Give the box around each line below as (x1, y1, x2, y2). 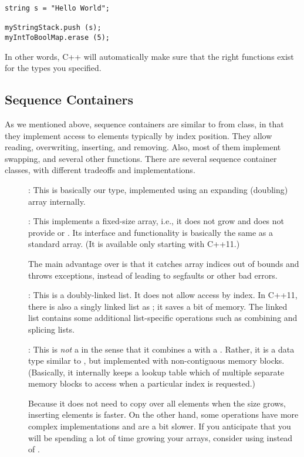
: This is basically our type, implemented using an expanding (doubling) (28, 183, 288, 195)
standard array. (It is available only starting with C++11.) (28, 238, 240, 250)
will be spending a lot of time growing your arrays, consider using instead (28, 431, 293, 444)
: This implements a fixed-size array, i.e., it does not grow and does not (28, 215, 285, 227)
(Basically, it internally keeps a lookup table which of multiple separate (28, 365, 285, 378)
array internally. (28, 195, 86, 207)
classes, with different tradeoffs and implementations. (5, 164, 195, 176)
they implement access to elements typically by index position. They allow (5, 129, 272, 141)
